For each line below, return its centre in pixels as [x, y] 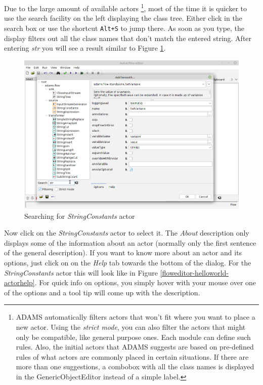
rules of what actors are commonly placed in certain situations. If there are [132, 356]
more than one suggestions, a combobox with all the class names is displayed [135, 367]
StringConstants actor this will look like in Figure [81, 272]
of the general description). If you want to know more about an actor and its [123, 253]
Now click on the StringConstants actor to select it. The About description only [127, 233]
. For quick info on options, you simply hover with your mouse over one [145, 282]
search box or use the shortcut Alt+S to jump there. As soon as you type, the [124, 28]
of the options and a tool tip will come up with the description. [102, 292]
